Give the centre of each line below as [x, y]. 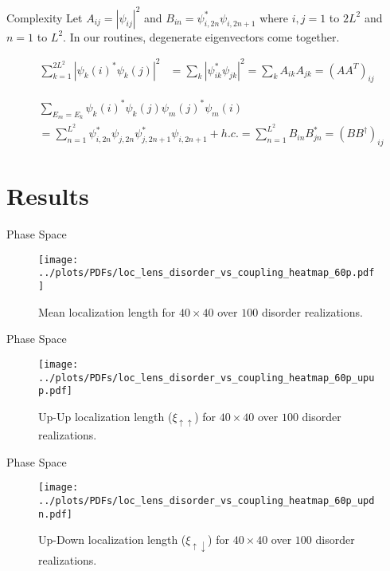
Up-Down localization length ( [112, 539]
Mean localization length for [107, 311]
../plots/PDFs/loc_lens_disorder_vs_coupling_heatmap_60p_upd [207, 501]
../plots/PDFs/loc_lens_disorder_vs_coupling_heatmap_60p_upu [207, 378]
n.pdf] [55, 514]
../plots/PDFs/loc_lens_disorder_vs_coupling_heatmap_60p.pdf [207, 273]
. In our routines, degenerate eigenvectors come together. [201, 36]
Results [48, 196]
